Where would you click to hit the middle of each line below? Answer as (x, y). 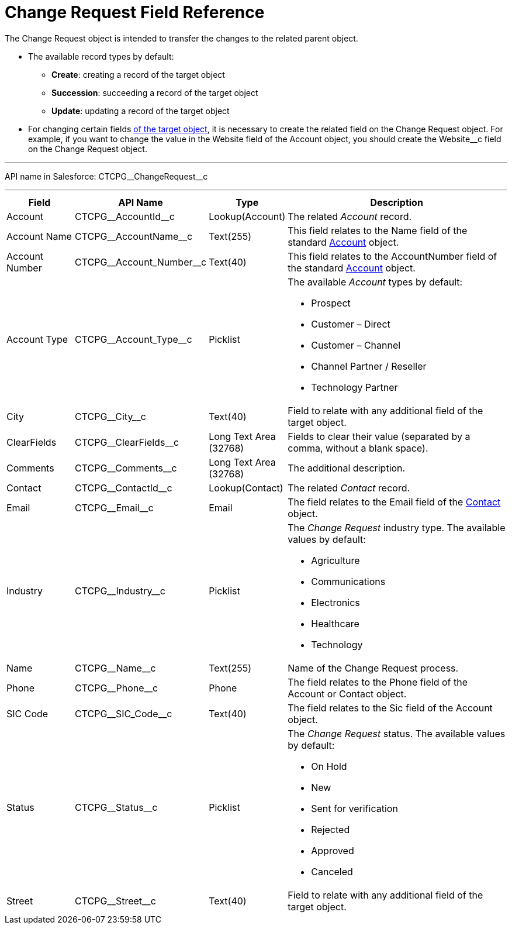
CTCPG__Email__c (114, 507)
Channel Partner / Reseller (369, 366)
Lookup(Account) (247, 216)
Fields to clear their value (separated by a (379, 436)
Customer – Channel (356, 345)
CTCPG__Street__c (115, 901)
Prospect (331, 303)
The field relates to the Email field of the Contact (394, 502)
